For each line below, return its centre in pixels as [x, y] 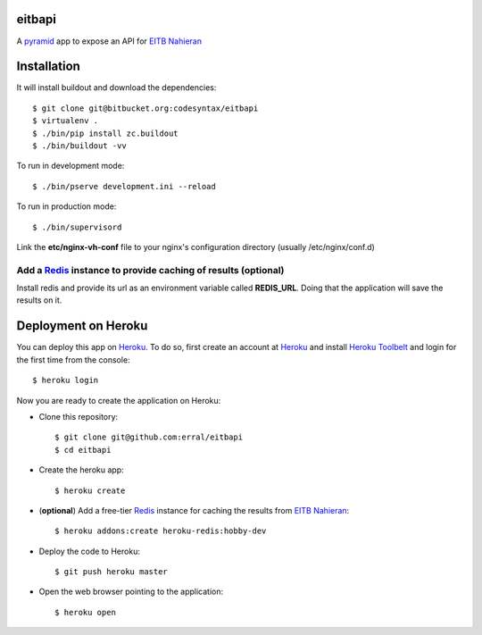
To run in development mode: [71, 166]
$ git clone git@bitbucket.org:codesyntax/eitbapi [145, 108]
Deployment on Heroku [82, 326]
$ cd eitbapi [83, 450]
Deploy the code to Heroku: [89, 551]
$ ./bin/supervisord [77, 227]
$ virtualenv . [66, 121]
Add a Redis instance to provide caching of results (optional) [150, 270]
